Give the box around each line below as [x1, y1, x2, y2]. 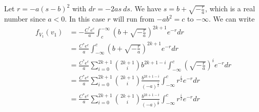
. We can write [208, 13, 255, 24]
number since [4, 13, 46, 24]
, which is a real [205, 3, 255, 13]
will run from [113, 13, 154, 24]
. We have [130, 3, 162, 13]
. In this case [65, 13, 105, 24]
